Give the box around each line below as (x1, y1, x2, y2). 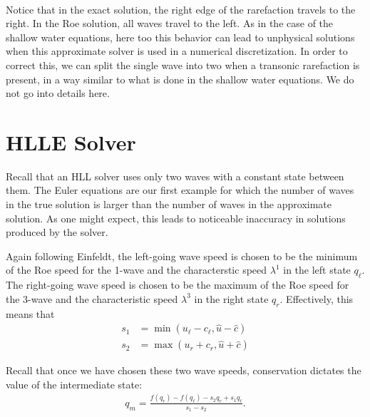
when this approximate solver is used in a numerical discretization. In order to (6, 43, 348, 58)
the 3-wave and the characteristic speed (6, 291, 178, 306)
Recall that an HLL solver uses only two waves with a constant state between (6, 168, 344, 183)
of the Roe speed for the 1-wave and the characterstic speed (6, 262, 267, 277)
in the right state (194, 291, 269, 306)
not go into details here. (6, 86, 110, 101)
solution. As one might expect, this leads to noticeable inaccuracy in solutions (6, 210, 346, 225)
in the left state (283, 262, 351, 277)
